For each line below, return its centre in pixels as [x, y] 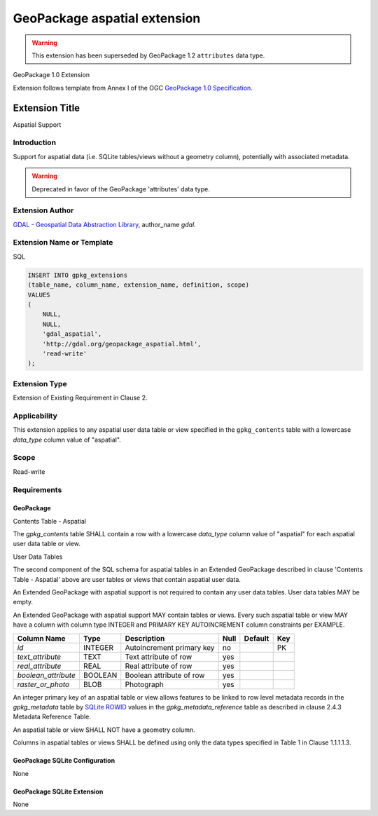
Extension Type [40, 383]
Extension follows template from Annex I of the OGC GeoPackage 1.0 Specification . [133, 88]
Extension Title [47, 108]
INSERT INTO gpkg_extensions [78, 275]
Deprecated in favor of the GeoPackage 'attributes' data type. [121, 189]
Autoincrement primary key [170, 647]
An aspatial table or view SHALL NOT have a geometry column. [104, 730]
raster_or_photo [43, 684]
